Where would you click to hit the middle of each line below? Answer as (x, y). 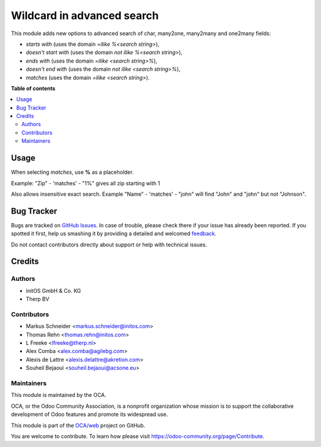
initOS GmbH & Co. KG (53, 290)
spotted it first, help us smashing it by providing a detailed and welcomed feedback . (114, 234)
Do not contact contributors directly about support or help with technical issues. (109, 245)
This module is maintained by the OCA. (59, 395)
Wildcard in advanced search (85, 15)
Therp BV (38, 299)
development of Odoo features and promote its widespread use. (89, 414)
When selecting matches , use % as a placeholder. (72, 172)
